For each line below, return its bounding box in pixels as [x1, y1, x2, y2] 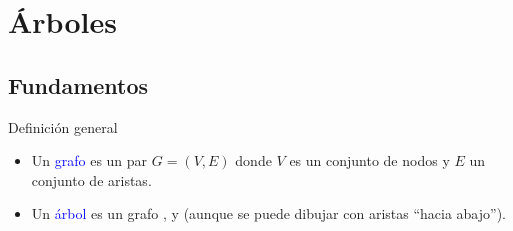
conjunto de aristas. [31, 169, 152, 190]
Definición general [8, 116, 118, 137]
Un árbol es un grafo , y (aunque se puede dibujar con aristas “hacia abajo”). [31, 203, 506, 224]
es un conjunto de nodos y [289, 150, 450, 171]
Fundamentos [8, 69, 149, 100]
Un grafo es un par [31, 150, 148, 171]
